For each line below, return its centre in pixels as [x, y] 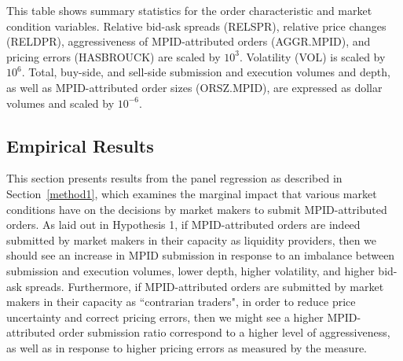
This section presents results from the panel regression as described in [174, 178]
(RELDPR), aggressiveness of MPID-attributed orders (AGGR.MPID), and [189, 41]
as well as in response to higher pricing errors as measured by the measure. [187, 347]
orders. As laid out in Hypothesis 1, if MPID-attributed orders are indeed [183, 225]
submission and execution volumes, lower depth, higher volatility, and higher [191, 270]
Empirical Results [80, 145]
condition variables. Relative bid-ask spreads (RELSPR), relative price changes [196, 26]
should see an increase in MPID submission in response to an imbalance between [201, 255]
